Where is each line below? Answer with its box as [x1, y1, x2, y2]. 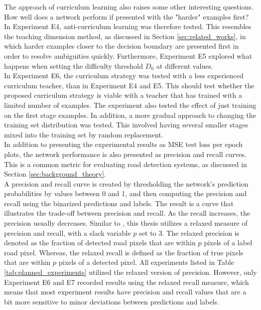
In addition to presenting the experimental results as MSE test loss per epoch [4, 139, 243, 149]
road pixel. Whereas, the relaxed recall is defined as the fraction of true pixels [4, 247, 243, 257]
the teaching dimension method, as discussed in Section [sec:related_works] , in [4, 31, 246, 41]
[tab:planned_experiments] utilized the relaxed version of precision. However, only [4, 267, 257, 277]
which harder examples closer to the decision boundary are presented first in [4, 41, 239, 51]
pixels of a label [204, 237, 252, 248]
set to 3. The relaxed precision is [139, 227, 239, 238]
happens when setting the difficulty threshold [4, 60, 143, 71]
